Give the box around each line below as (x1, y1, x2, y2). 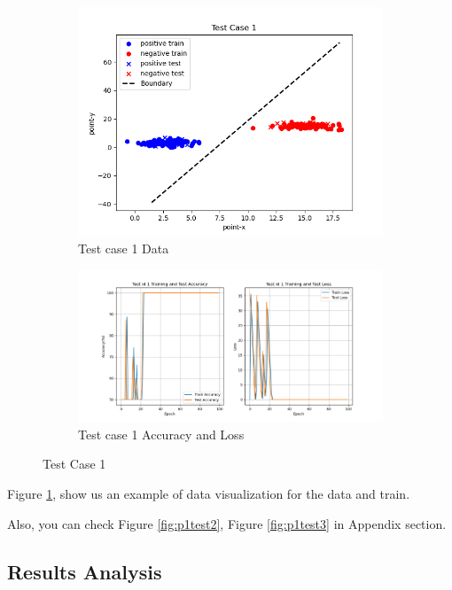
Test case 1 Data (78, 238, 169, 257)
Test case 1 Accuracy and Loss (78, 424, 245, 443)
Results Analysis (7, 557, 162, 585)
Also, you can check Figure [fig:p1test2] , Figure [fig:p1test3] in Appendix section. (7, 514, 447, 532)
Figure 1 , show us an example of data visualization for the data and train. (7, 484, 410, 502)
